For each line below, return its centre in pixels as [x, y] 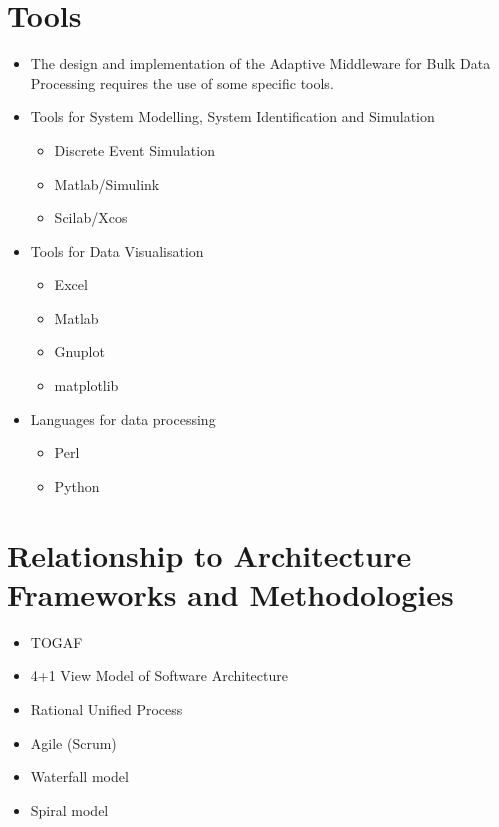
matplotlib [86, 385]
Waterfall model [79, 776]
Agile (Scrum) [73, 742]
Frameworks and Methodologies [230, 593]
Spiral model [69, 809]
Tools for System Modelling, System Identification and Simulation [232, 116]
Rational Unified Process [106, 708]
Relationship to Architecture [209, 554]
